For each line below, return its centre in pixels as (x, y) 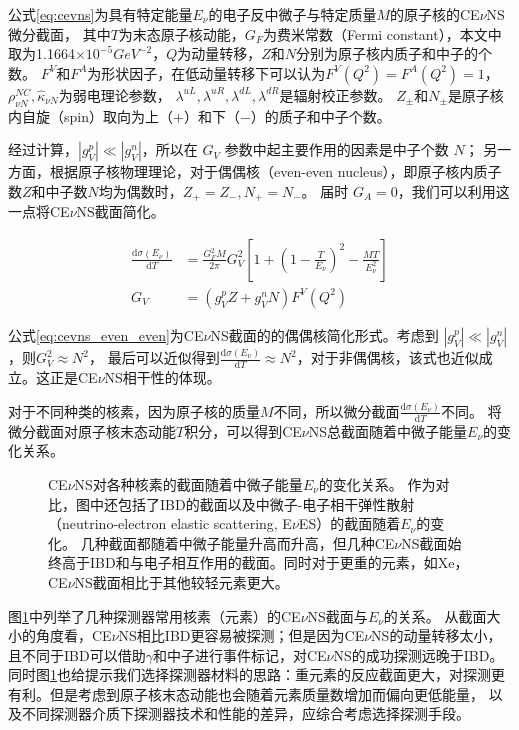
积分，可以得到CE (243, 430)
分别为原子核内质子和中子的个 (394, 53)
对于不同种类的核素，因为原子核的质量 (134, 410)
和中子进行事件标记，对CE (239, 654)
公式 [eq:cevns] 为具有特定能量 (100, 14)
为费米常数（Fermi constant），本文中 (382, 33)
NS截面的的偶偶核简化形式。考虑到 (324, 334)
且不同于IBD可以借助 (77, 654)
